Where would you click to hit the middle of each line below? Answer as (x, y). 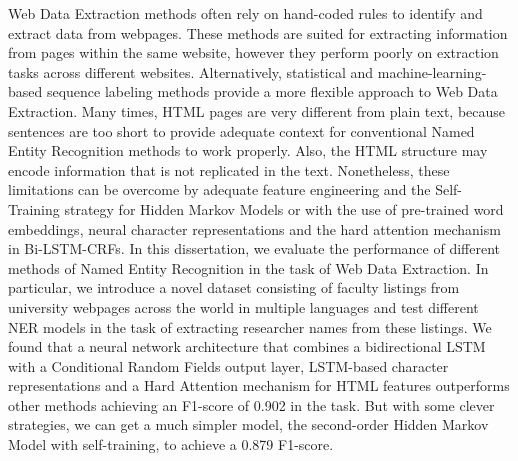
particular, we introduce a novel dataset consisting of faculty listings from (234, 287)
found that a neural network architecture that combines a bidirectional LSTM (247, 346)
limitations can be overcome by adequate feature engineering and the (219, 189)
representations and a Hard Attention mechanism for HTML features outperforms (259, 385)
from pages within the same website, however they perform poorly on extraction (253, 52)
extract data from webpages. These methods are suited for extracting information (258, 32)
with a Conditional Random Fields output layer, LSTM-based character (228, 365)
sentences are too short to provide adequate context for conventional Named (241, 130)
